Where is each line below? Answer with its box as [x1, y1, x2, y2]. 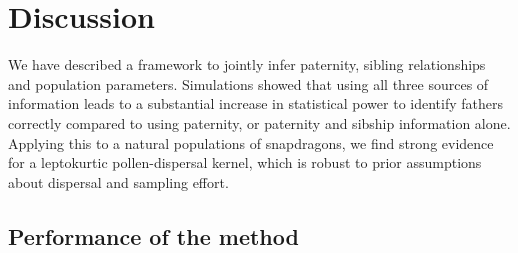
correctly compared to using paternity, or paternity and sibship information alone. [8, 112, 511, 133]
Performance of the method [8, 220, 299, 251]
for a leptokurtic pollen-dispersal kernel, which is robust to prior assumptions [8, 152, 482, 173]
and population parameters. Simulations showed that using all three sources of [8, 73, 489, 94]
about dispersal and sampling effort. [8, 171, 229, 192]
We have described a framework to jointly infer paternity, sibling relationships [8, 54, 486, 75]
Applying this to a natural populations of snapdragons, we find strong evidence [8, 132, 494, 153]
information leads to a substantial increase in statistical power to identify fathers [8, 93, 503, 114]
